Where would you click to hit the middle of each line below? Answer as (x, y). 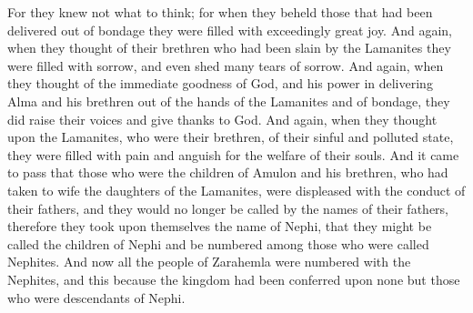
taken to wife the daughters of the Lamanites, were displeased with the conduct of (236, 190)
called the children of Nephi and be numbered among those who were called (218, 243)
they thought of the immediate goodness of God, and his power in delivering (220, 83)
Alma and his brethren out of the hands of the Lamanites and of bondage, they (229, 101)
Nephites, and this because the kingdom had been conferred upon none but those (234, 279)
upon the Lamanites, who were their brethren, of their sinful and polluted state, (231, 137)
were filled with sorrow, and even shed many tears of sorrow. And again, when (226, 65)
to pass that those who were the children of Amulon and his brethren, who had (228, 172)
